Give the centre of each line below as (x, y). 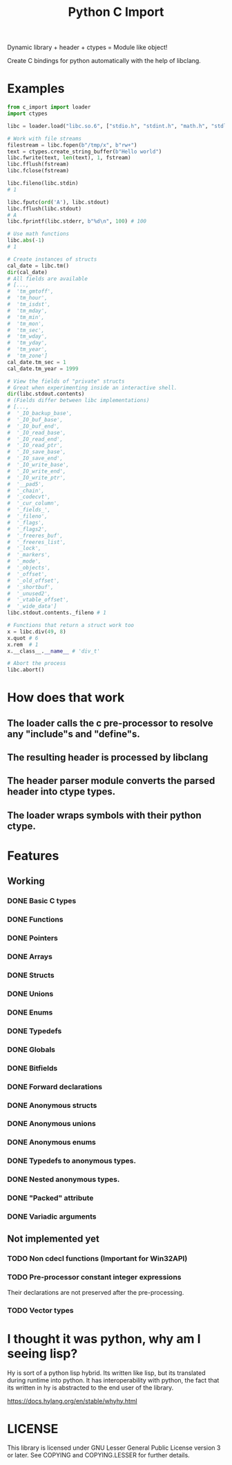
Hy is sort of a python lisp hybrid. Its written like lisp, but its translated (106, 1373)
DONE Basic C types (42, 901)
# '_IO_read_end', (35, 439)
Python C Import (116, 12)
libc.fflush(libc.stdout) (44, 208)
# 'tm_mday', (28, 311)
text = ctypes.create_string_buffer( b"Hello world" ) (85, 152)
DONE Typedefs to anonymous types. (72, 1161)
